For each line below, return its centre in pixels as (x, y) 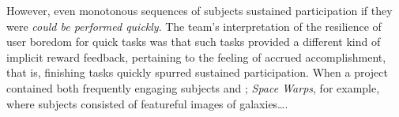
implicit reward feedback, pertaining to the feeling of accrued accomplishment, (196, 57)
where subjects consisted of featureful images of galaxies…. (147, 103)
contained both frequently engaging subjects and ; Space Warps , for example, (193, 87)
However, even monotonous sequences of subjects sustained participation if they (199, 10)
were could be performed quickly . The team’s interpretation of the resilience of (194, 26)
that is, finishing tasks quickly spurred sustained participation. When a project (197, 72)
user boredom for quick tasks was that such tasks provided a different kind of (194, 42)
